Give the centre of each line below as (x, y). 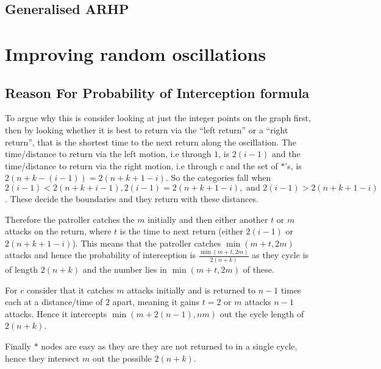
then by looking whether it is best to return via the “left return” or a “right (147, 129)
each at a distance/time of (54, 302)
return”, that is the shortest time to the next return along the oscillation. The (151, 142)
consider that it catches (70, 290)
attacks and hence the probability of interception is (100, 255)
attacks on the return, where (58, 231)
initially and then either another (208, 219)
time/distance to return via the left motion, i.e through (108, 154)
